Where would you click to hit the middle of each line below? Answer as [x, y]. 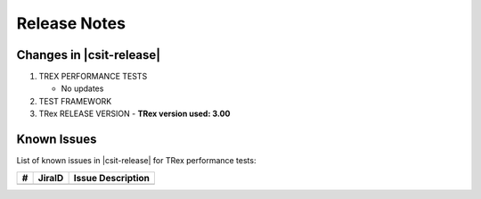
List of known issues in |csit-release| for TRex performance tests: [136, 161]
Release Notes [71, 23]
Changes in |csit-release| [89, 55]
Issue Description [112, 178]
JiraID [51, 178]
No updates [82, 88]
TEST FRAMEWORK [75, 101]
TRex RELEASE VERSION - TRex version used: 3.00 [135, 114]
